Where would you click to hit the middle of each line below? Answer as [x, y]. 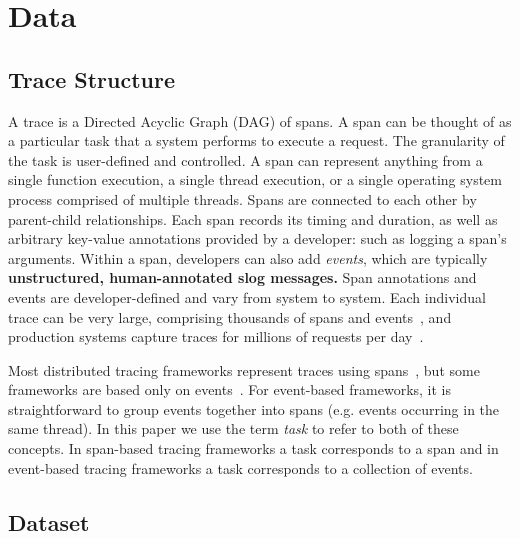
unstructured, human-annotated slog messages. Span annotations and [242, 277]
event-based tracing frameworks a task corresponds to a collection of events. [240, 467]
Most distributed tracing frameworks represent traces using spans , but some [244, 369]
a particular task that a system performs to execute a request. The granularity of [256, 140]
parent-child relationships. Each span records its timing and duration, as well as [253, 218]
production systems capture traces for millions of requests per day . [216, 336]
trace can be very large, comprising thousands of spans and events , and [230, 316]
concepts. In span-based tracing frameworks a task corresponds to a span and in [253, 448]
